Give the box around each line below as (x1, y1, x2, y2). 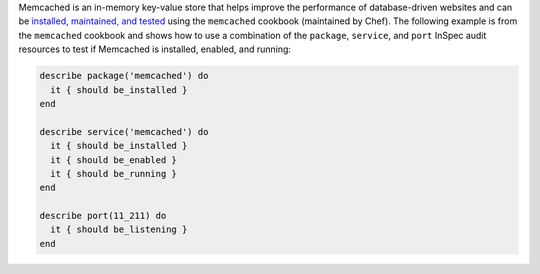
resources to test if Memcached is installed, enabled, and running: (18, 43, 292, 55)
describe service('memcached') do (39, 126, 209, 137)
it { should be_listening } (50, 224, 188, 235)
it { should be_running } (50, 168, 177, 179)
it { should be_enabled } (50, 154, 177, 165)
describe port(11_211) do (39, 210, 167, 222)
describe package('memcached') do (39, 70, 209, 82)
